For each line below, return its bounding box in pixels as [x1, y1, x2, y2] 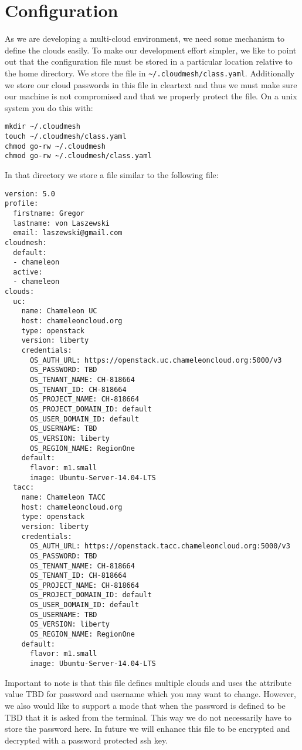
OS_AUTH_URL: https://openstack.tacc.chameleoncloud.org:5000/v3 [29, 542, 290, 551]
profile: [5, 199, 39, 208]
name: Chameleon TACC [21, 493, 106, 501]
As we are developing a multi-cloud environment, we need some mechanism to [5, 32, 285, 45]
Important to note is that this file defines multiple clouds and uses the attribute [5, 676, 291, 688]
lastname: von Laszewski [13, 219, 110, 227]
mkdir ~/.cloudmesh [5, 122, 80, 131]
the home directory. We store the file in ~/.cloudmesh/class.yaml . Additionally [5, 66, 295, 79]
